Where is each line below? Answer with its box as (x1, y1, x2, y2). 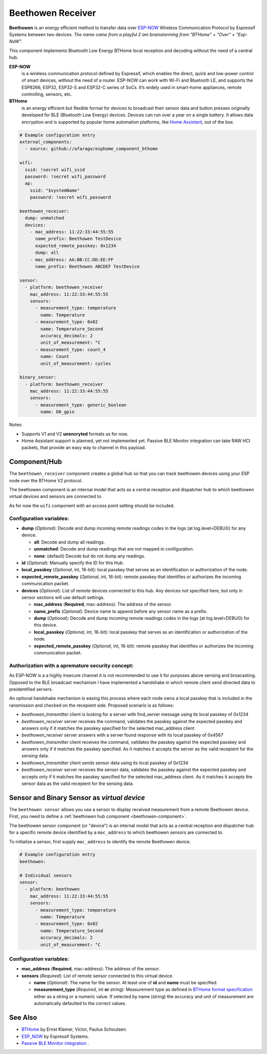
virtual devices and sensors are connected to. (9, 494, 102, 500)
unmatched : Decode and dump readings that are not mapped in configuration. (34, 546, 194, 552)
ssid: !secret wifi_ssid (25, 167, 85, 173)
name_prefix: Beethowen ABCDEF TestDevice (35, 264, 140, 270)
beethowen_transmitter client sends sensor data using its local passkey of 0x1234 (21, 760, 189, 766)
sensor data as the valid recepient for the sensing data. (21, 780, 134, 786)
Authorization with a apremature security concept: (9, 662, 134, 669)
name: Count (40, 354, 69, 360)
